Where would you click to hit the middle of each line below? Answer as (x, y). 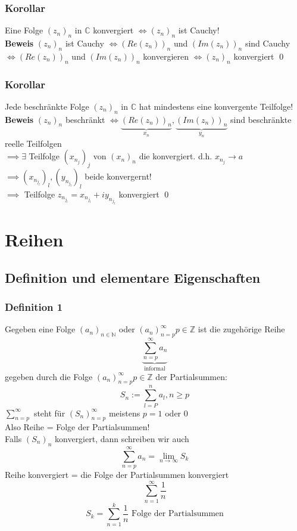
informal (155, 369)
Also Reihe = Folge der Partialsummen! (77, 427)
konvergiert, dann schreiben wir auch (122, 438)
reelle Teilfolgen (33, 143)
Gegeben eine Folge (40, 329)
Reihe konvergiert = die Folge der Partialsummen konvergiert (117, 474)
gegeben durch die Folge (49, 376)
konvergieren (166, 56)
